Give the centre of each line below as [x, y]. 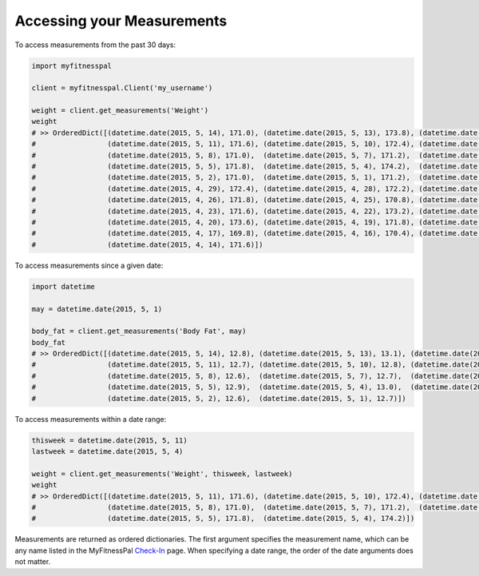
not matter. [33, 562]
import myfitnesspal [71, 66]
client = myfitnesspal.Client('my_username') [122, 88]
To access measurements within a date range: [91, 419]
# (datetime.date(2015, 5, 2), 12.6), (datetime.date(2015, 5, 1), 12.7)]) [219, 398]
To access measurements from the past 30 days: [95, 45]
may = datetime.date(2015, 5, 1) [97, 309]
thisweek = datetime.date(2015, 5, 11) [109, 440]
